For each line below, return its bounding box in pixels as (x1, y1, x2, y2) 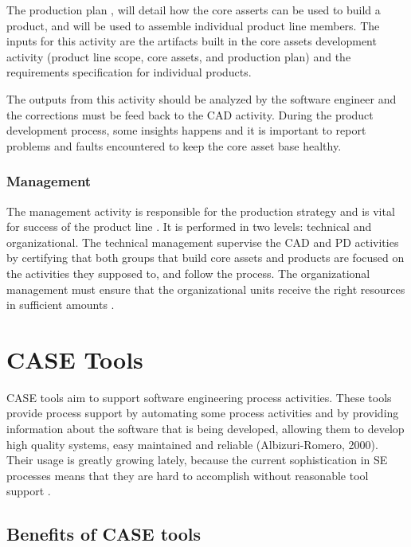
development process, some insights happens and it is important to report (6, 122, 366, 139)
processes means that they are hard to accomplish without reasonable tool (6, 467, 369, 483)
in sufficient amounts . (6, 296, 115, 313)
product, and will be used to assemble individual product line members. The (6, 17, 380, 33)
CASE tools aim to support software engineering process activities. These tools (6, 389, 392, 405)
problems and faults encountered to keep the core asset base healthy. (6, 137, 342, 154)
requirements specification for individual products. (6, 64, 252, 80)
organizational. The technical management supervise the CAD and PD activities (6, 233, 399, 250)
